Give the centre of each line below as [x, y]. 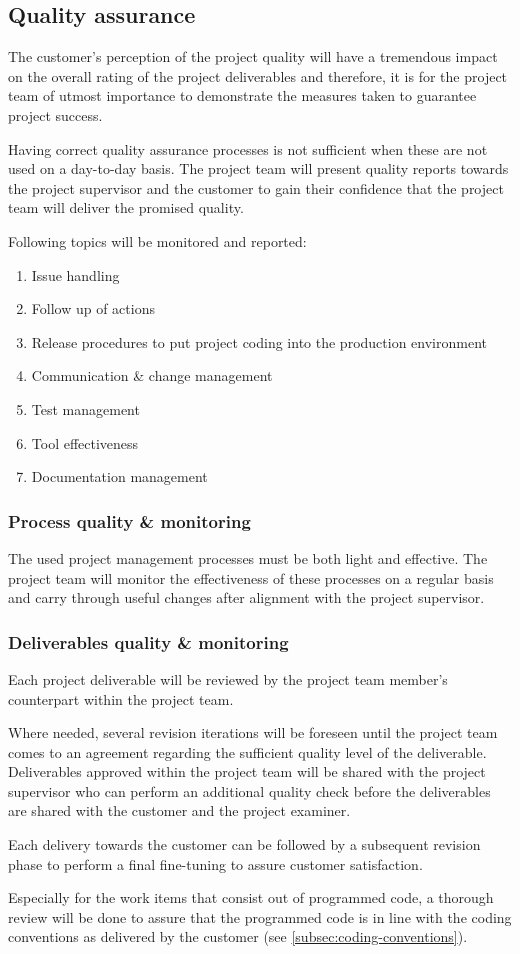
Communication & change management [152, 375]
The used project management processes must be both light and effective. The [248, 557]
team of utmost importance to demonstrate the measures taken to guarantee [242, 95]
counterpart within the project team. [121, 698]
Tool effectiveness [85, 442]
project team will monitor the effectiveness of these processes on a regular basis [251, 577]
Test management [85, 408]
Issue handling [75, 274]
